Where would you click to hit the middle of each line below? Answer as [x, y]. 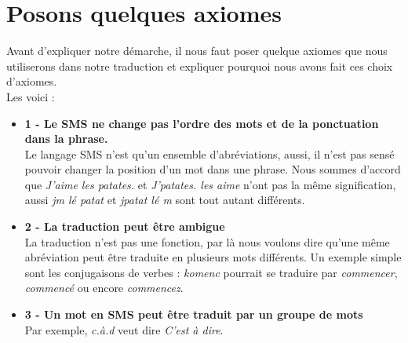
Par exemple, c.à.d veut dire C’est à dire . [124, 329]
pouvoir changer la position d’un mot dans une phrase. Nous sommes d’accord [213, 169]
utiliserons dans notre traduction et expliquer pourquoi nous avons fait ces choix [200, 66]
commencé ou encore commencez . [104, 288]
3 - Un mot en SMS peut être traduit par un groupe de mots [194, 314]
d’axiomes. [32, 81]
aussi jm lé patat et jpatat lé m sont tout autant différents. [165, 200]
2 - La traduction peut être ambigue [125, 226]
